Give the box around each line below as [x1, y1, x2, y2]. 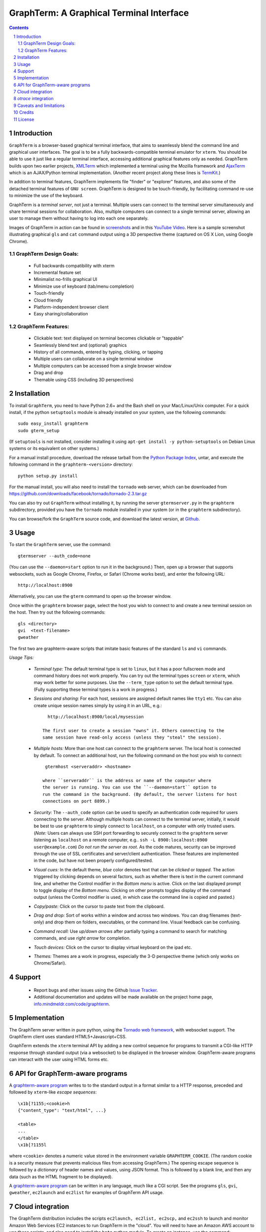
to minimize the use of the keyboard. [9, 193, 84, 199]
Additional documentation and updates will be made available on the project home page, [33, 994, 213, 1000]
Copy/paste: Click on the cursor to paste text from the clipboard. [33, 903, 165, 909]
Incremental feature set [33, 269, 81, 275]
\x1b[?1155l [18, 1142, 47, 1148]
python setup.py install [18, 473, 78, 479]
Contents [9, 25, 29, 31]
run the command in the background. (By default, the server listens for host [42, 791, 237, 797]
